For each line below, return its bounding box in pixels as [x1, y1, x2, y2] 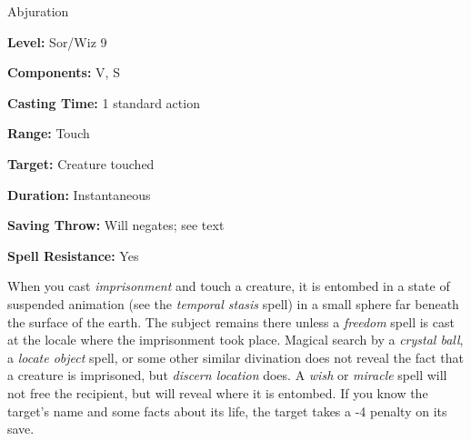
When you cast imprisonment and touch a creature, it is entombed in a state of [7, 276, 450, 296]
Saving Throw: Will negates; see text [7, 215, 225, 235]
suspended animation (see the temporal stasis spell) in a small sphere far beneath [7, 294, 459, 313]
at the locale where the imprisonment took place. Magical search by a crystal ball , [7, 330, 464, 349]
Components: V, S [7, 63, 120, 82]
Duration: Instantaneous [7, 185, 151, 204]
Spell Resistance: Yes [7, 246, 139, 265]
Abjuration [7, 2, 69, 20]
